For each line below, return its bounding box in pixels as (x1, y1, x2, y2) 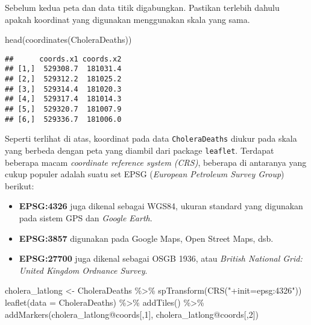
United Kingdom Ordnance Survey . (19, 263, 148, 276)
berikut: (5, 179, 34, 192)
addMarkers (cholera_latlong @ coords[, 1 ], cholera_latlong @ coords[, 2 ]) (5, 308, 259, 320)
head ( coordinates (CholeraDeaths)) (5, 33, 132, 46)
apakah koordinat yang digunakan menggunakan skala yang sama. (5, 13, 250, 25)
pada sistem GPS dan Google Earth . (19, 212, 152, 224)
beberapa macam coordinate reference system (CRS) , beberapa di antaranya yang (5, 156, 307, 168)
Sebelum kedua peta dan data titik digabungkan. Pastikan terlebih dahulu (5, 1, 280, 13)
